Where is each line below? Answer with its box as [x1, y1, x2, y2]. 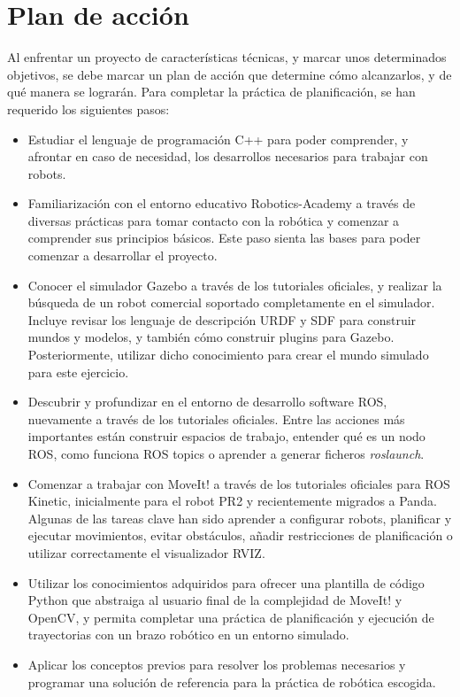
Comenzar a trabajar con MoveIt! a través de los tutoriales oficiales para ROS [27, 474, 450, 492]
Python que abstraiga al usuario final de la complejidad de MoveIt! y [27, 591, 402, 609]
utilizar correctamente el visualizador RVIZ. [27, 543, 265, 561]
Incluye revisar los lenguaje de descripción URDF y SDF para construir [27, 310, 417, 329]
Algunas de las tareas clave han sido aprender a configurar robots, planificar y [27, 508, 452, 527]
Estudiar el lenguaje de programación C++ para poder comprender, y [27, 129, 409, 148]
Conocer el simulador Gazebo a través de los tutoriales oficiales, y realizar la [27, 275, 442, 294]
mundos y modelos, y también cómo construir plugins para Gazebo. [27, 328, 395, 346]
